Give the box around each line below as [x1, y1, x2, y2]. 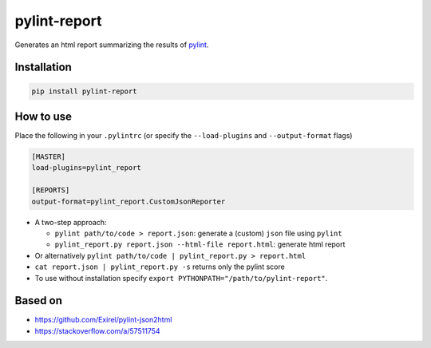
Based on [14, 294, 63, 307]
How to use [14, 109, 72, 123]
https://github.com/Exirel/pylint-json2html [34, 315, 172, 325]
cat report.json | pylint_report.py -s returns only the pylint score [34, 262, 285, 271]
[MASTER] [31, 152, 66, 161]
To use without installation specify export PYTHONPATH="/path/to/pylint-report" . [34, 273, 328, 283]
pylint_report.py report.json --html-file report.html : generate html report [54, 239, 346, 249]
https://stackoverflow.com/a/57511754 [34, 326, 160, 335]
